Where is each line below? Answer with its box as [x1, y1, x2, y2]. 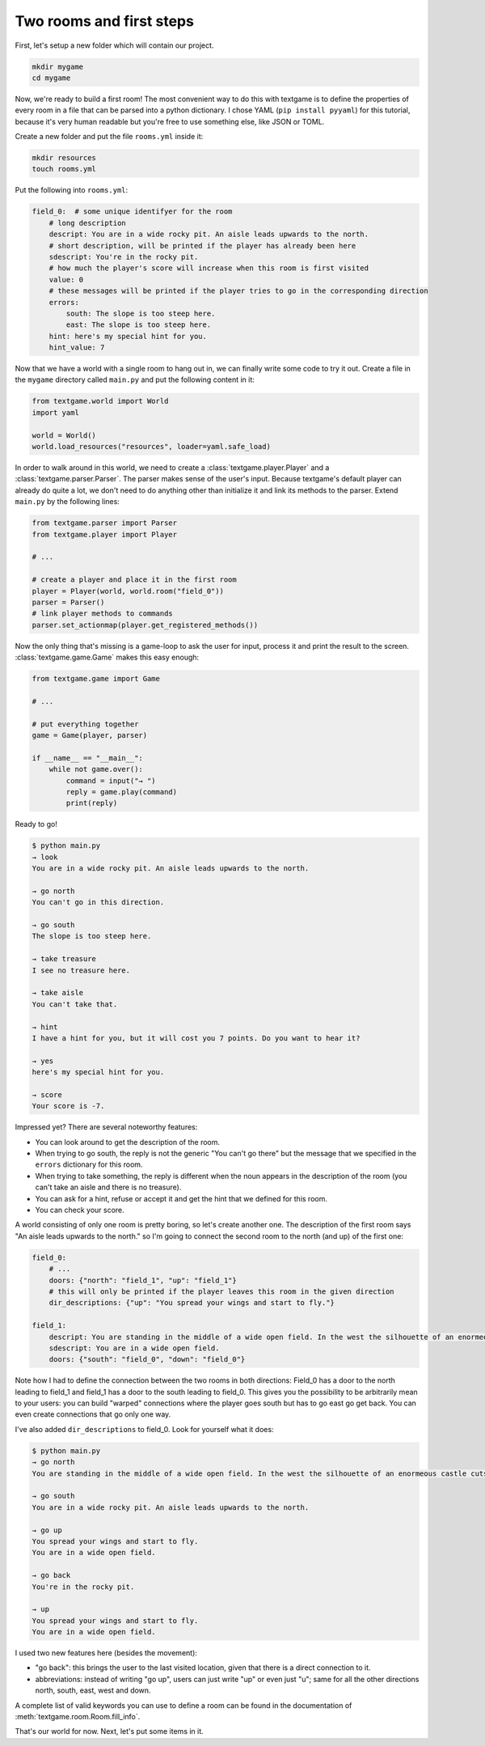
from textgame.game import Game [32, 674, 161, 684]
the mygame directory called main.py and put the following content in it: [15, 375, 255, 384]
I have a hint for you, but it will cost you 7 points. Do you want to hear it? [32, 1033, 361, 1043]
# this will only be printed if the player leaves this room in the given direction [48, 1286, 395, 1296]
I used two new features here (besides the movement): [15, 1648, 198, 1658]
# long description [48, 218, 127, 227]
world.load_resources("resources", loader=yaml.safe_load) [32, 442, 271, 451]
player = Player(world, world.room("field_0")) [32, 587, 224, 595]
